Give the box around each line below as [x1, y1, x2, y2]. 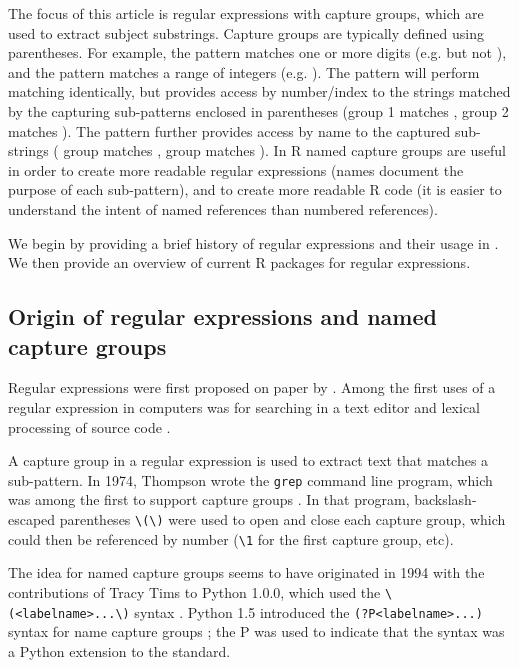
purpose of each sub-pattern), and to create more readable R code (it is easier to [8, 179, 502, 200]
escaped [8, 508, 56, 529]
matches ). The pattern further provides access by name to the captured [8, 120, 451, 141]
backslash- [414, 489, 477, 510]
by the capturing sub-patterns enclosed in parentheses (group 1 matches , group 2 [8, 100, 509, 121]
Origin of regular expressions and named [8, 301, 437, 332]
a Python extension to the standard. [8, 640, 231, 661]
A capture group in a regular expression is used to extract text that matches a [8, 450, 489, 471]
